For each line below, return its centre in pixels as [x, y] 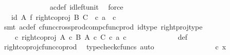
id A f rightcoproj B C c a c [64, 17]
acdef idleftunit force [86, 7]
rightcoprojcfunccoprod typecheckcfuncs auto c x [115, 47]
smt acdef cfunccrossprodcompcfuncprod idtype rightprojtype [103, 27]
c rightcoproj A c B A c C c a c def [101, 36]
